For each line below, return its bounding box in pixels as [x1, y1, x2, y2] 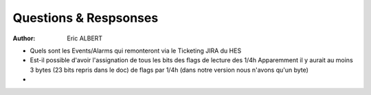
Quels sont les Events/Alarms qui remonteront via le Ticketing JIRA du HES [30, 46, 242, 55]
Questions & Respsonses [12, 10, 159, 25]
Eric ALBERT [67, 34, 103, 42]
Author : [12, 34, 36, 42]
